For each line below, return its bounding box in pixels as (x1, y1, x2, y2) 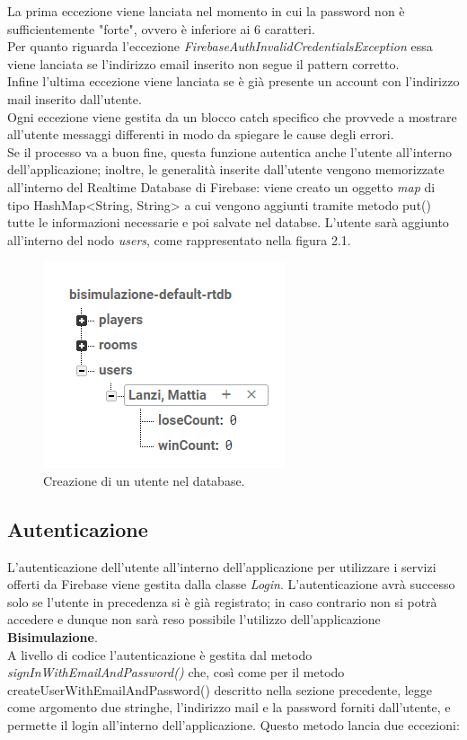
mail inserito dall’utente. (7, 89, 142, 108)
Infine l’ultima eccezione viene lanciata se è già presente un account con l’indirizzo (7, 72, 460, 91)
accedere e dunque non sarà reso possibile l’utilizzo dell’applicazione (7, 610, 381, 629)
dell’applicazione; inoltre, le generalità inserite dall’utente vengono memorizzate (7, 160, 445, 179)
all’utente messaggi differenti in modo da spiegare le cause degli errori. (7, 125, 394, 144)
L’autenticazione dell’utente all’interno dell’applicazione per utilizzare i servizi (7, 557, 436, 576)
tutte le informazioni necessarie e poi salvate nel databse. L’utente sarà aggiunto (7, 213, 449, 232)
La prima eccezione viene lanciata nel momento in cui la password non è (7, 2, 405, 20)
